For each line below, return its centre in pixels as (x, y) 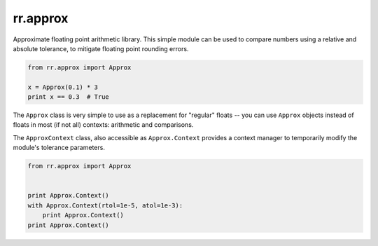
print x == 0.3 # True (69, 97)
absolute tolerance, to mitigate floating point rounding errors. (101, 48)
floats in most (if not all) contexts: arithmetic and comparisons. (103, 125)
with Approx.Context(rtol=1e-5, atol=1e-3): (105, 205)
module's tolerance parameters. (59, 148)
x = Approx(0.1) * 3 (63, 87)
